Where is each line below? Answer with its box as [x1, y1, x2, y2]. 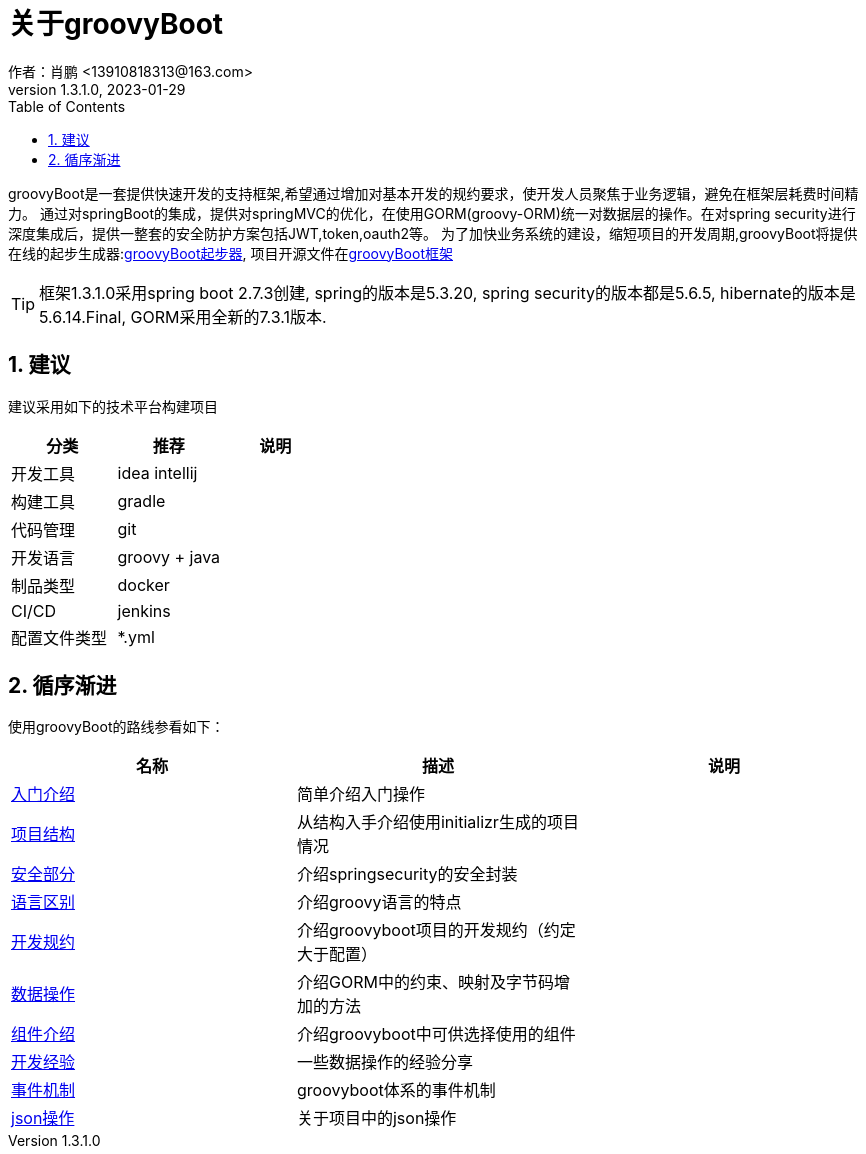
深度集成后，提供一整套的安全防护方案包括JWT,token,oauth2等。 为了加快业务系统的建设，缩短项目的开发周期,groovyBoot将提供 [8, 224, 858, 242]
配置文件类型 [11, 627, 108, 648]
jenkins [117, 600, 171, 621]
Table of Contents [8, 97, 126, 115]
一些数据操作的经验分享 [296, 1052, 473, 1073]
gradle [117, 490, 166, 511]
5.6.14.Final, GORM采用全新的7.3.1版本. [39, 306, 327, 327]
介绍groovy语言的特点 [296, 892, 462, 913]
